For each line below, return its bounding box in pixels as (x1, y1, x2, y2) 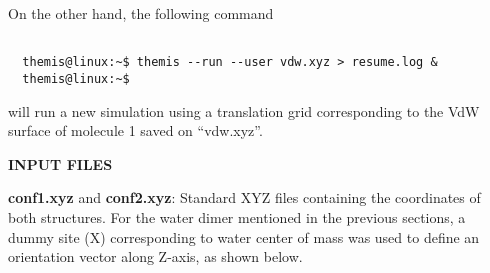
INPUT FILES (8, 153, 113, 174)
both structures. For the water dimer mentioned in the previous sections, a (8, 206, 466, 227)
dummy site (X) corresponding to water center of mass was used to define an (8, 226, 480, 247)
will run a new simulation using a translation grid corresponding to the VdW (8, 100, 480, 121)
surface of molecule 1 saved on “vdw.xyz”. (8, 120, 263, 141)
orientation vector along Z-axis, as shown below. (8, 246, 303, 267)
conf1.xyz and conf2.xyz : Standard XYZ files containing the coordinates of (8, 187, 481, 208)
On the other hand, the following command (8, 3, 274, 23)
